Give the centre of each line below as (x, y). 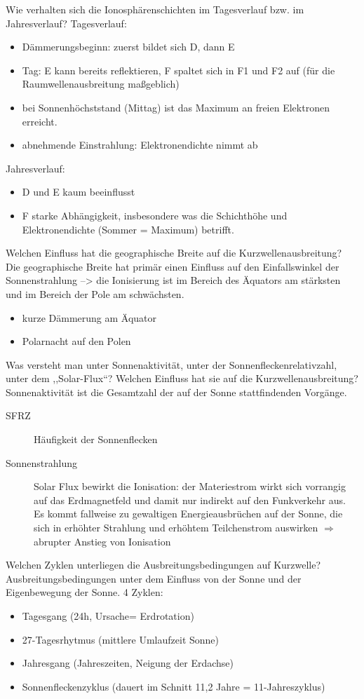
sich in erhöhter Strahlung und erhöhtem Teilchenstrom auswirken (176, 528)
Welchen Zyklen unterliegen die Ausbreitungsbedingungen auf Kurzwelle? (163, 565)
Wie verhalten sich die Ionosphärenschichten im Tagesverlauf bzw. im (155, 9)
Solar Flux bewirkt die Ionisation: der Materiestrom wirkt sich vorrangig (190, 486)
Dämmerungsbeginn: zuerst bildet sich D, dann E (128, 47)
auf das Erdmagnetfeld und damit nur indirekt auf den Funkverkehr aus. (190, 500)
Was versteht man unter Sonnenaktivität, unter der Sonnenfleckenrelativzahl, (171, 364)
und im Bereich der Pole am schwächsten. (95, 293)
